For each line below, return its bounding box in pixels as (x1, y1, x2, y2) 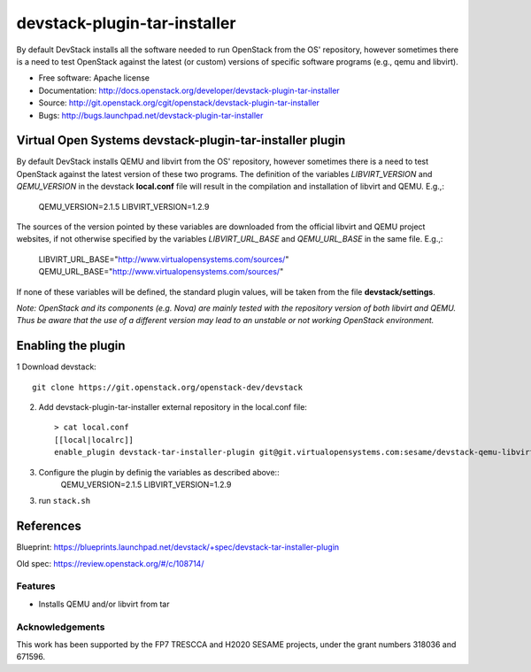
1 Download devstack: (16, 361, 96, 372)
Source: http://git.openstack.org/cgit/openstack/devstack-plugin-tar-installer (38, 97, 320, 108)
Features (16, 580, 56, 592)
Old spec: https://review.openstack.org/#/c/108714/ (16, 558, 204, 568)
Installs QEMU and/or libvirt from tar (38, 599, 170, 609)
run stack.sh (38, 496, 91, 506)
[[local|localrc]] (54, 435, 135, 444)
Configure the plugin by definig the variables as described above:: (38, 467, 280, 477)
